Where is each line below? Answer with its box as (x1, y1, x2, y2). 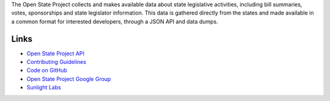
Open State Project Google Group (26, 75, 111, 82)
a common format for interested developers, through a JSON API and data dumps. (11, 18, 218, 25)
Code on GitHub (26, 67, 67, 74)
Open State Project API (26, 49, 85, 57)
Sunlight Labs (26, 84, 61, 91)
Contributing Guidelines (26, 58, 87, 66)
